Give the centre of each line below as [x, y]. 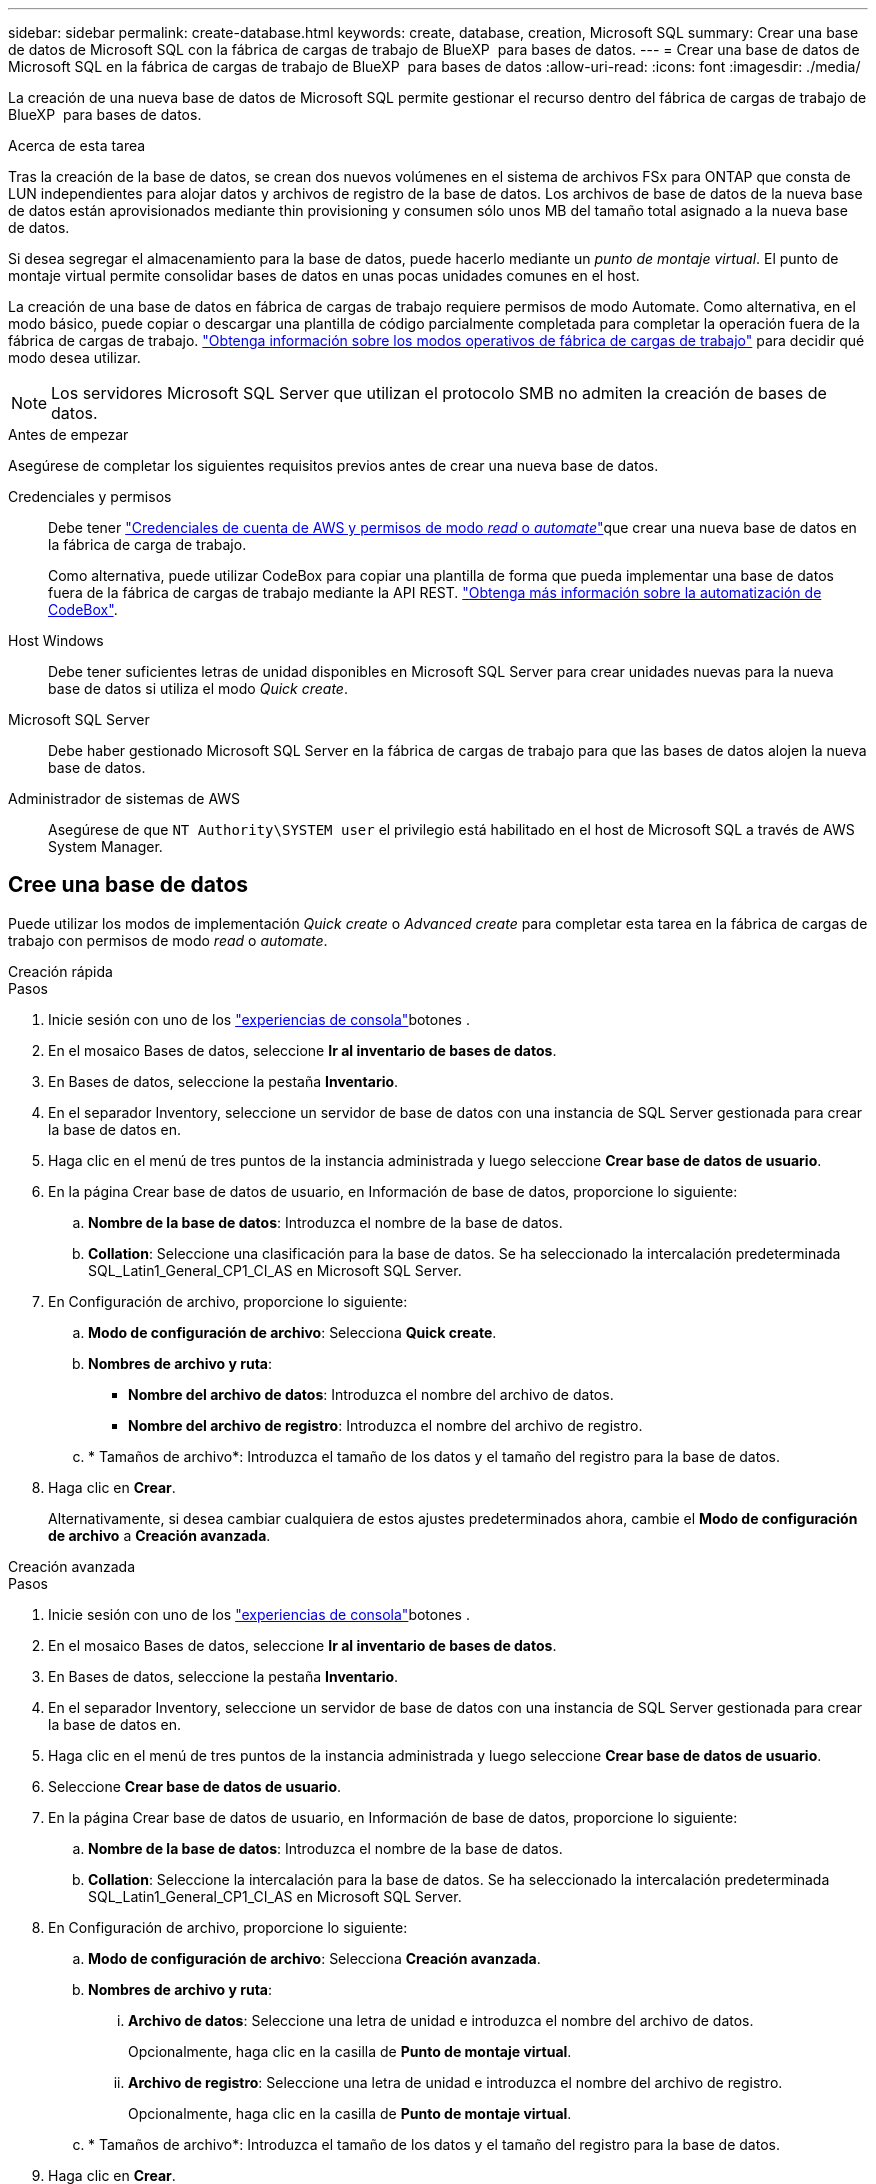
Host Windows [56, 640]
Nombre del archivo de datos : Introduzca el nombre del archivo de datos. [371, 1394]
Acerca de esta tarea [77, 145]
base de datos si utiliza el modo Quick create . [198, 688]
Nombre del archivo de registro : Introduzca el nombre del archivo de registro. [385, 1425]
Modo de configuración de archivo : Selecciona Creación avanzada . [314, 1958]
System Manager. [105, 846]
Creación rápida [60, 971]
